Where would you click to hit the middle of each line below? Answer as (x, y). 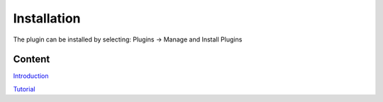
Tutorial (24, 89)
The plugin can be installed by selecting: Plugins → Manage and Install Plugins (128, 39)
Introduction (31, 76)
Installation (47, 18)
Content (32, 59)
